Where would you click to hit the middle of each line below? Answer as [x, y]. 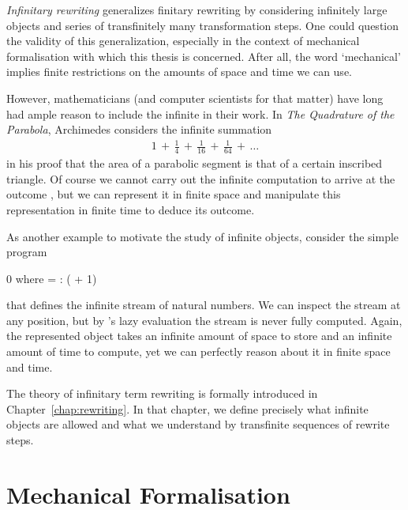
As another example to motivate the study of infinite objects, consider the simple [203, 236]
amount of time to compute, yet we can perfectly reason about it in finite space [198, 351]
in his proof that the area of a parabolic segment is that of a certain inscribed [195, 163]
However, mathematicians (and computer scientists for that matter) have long [195, 98]
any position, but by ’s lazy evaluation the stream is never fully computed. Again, [204, 320]
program [27, 252]
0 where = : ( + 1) [52, 278]
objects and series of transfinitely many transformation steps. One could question [203, 25]
